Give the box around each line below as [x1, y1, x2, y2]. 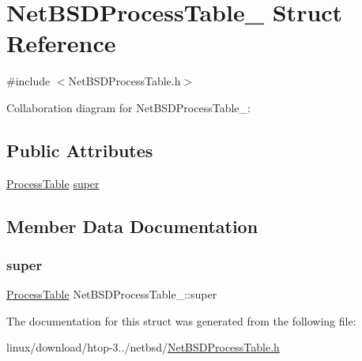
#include [6, 73, 51, 89]
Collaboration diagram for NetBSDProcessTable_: [6, 99, 251, 115]
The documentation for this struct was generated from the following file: [6, 312, 356, 329]
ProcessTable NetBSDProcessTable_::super [6, 286, 217, 303]
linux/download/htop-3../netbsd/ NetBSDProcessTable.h [6, 339, 280, 355]
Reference [6, 27, 116, 59]
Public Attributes [6, 137, 153, 162]
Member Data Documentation [6, 213, 258, 238]
